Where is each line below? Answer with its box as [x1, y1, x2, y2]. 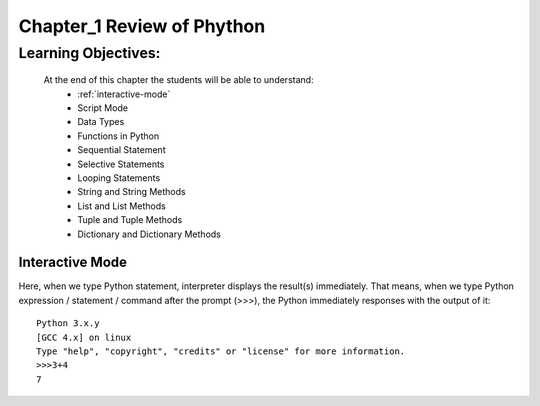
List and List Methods [77, 200, 167, 212]
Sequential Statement [77, 144, 166, 156]
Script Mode [77, 101, 129, 114]
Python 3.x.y [36, 318, 100, 329]
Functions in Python [77, 130, 160, 142]
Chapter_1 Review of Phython [18, 15, 266, 37]
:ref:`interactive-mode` [77, 88, 171, 100]
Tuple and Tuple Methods [77, 214, 183, 226]
